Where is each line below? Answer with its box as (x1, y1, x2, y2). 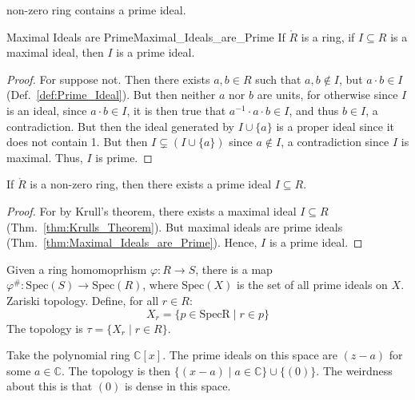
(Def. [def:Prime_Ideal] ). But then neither (6, 86, 216, 103)
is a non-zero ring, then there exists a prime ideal (30, 176, 272, 192)
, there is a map (195, 260, 273, 277)
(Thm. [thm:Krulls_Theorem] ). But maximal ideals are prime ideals (6, 218, 343, 235)
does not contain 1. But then (6, 133, 148, 150)
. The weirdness (316, 362, 393, 378)
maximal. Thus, (6, 149, 83, 165)
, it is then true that (126, 101, 226, 118)
